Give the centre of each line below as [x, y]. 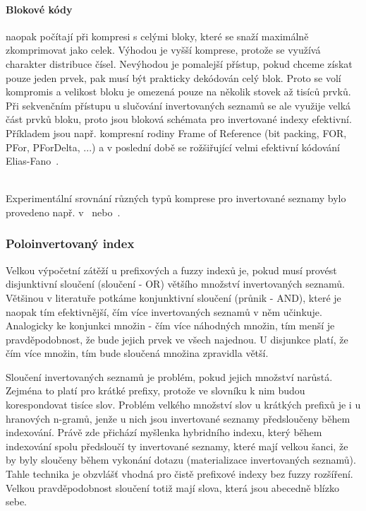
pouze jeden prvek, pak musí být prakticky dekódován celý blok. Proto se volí [173, 77]
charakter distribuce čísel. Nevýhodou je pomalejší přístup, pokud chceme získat [179, 63]
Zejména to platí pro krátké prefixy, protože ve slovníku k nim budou [155, 390]
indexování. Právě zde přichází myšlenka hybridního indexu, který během [164, 432]
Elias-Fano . [32, 161]
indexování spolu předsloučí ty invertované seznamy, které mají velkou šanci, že [177, 446]
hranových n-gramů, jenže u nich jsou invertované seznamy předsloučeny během [178, 418]
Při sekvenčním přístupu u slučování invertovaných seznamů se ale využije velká [178, 105]
